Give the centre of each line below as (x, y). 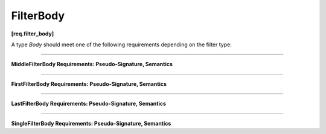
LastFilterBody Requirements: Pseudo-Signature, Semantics (88, 104)
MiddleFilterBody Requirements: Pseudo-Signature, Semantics (92, 64)
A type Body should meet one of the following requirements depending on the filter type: (121, 44)
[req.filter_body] (33, 34)
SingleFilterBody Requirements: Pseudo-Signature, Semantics (91, 123)
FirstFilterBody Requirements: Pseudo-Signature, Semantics (89, 84)
